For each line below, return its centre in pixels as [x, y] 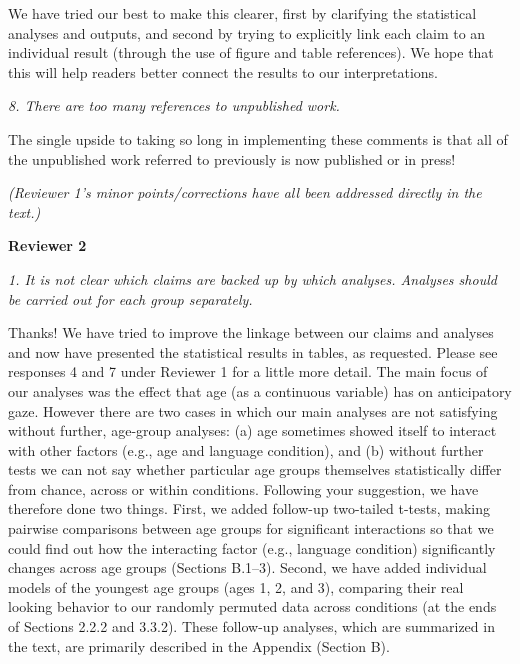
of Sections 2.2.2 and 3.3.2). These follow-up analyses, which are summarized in [251, 626]
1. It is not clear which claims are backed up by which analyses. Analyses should [252, 278]
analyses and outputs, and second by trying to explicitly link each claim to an [247, 32]
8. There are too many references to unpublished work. [174, 105]
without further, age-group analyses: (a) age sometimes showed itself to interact [252, 430]
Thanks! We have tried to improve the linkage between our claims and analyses [251, 332]
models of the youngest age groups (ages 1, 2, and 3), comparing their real [236, 586]
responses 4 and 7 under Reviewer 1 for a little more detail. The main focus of [248, 371]
